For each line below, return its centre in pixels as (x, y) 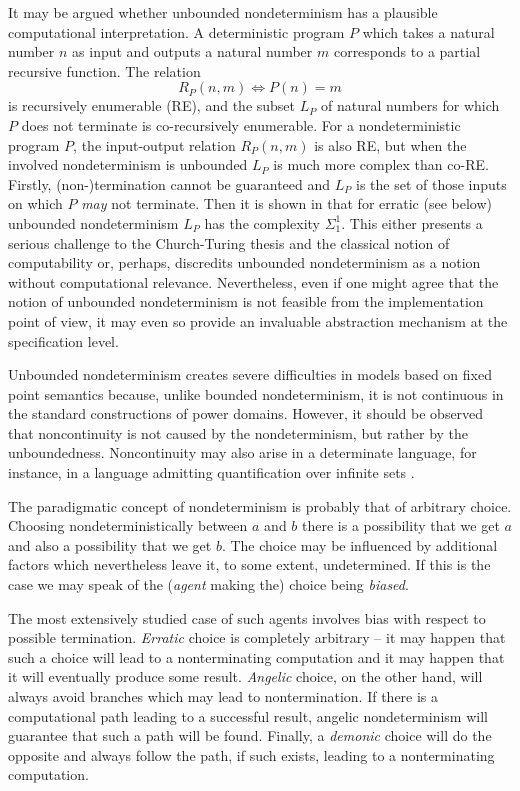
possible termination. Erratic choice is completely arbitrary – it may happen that (257, 637)
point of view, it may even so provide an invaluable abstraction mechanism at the (258, 320)
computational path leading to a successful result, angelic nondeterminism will (248, 715)
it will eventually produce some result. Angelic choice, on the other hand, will (245, 676)
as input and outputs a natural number (192, 51)
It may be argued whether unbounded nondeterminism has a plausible (223, 12)
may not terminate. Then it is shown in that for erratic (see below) (286, 203)
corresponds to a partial (407, 51)
